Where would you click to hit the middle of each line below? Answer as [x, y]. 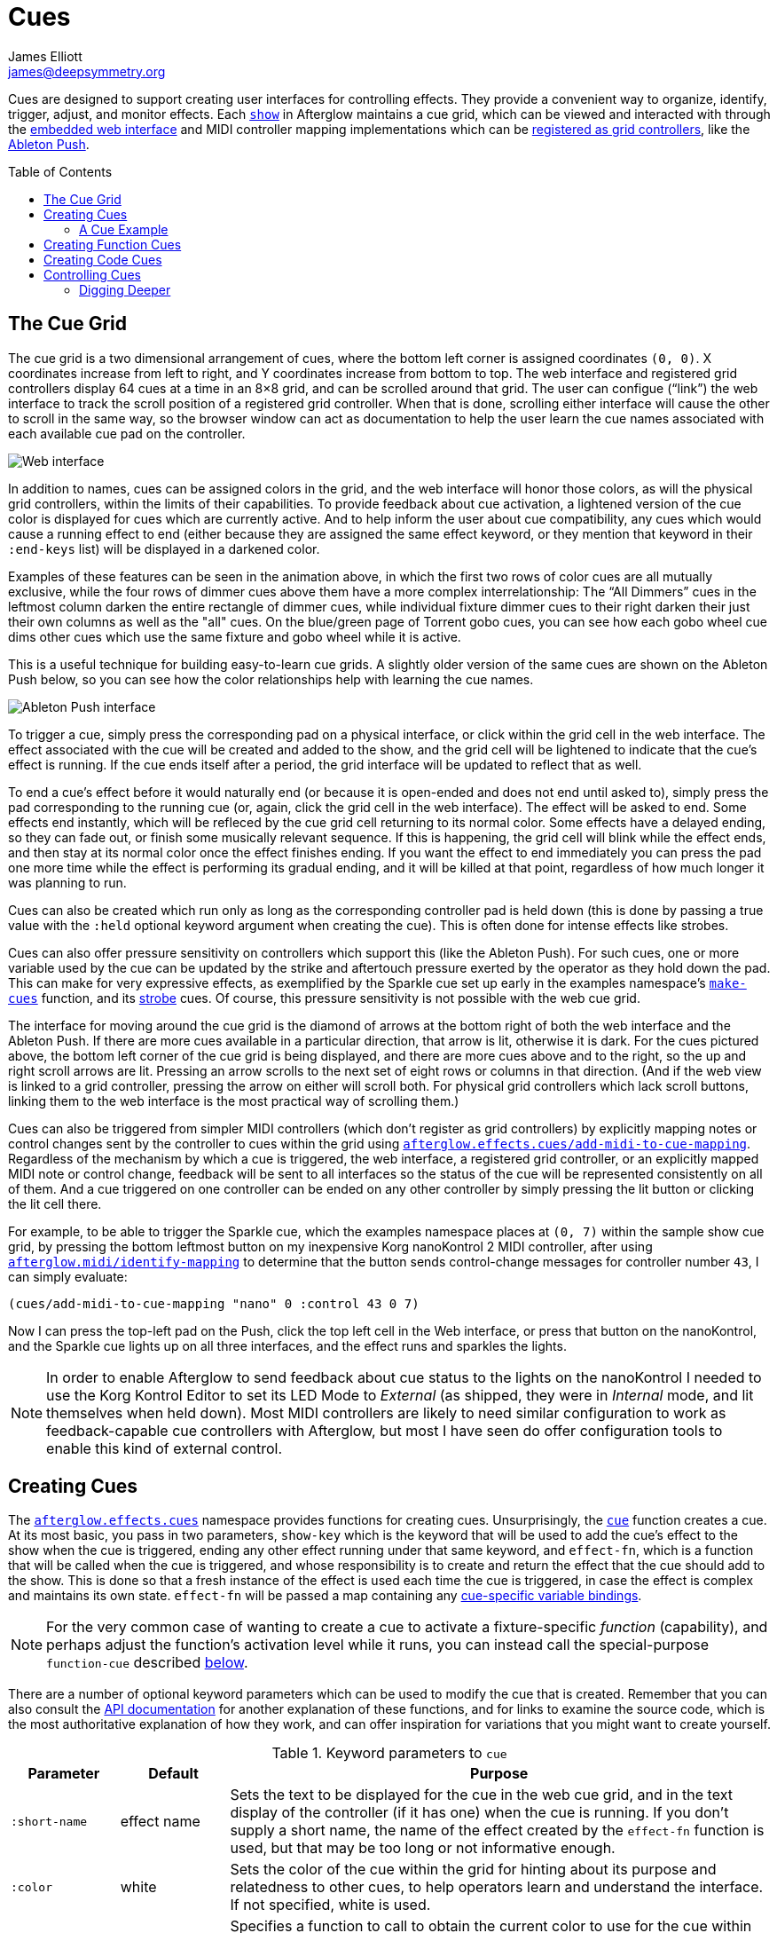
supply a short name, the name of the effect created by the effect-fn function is [497, 1830]
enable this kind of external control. [165, 1448]
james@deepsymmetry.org [87, 71]
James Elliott [45, 56]
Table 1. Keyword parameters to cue [389, 1753]
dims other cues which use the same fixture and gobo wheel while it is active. [235, 636]
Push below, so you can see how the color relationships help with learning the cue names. [271, 679]
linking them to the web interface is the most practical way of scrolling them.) [234, 1101]
